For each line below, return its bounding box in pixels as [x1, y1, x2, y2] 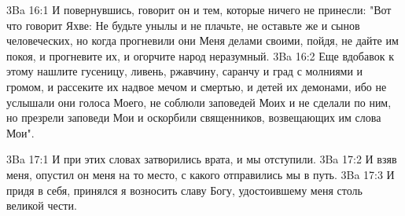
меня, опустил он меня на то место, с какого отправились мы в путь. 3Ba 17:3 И [6, 166, 395, 182]
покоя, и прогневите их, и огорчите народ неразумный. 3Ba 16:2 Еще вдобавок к [6, 47, 394, 64]
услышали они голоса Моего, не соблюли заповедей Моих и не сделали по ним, [6, 93, 392, 110]
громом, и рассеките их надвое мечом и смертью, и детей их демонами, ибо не [6, 78, 387, 94]
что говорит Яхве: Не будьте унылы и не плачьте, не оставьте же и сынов [6, 16, 360, 33]
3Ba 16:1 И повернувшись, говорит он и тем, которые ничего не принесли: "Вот [6, 2, 392, 17]
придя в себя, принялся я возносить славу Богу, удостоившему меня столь [6, 181, 363, 198]
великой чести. [6, 197, 77, 214]
